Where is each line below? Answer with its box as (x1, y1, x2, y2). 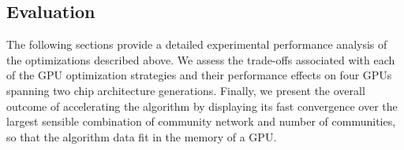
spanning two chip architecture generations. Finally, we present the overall (6, 82, 365, 98)
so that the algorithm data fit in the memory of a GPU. (6, 128, 277, 145)
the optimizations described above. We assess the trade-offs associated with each (6, 51, 395, 68)
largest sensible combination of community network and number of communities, (6, 113, 396, 130)
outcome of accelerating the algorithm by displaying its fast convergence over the (6, 97, 398, 114)
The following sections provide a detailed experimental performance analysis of (6, 36, 387, 53)
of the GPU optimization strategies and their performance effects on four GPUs (6, 67, 392, 83)
